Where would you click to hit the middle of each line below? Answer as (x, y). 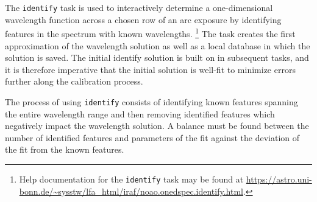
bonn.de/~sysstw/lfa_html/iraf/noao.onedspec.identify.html (131, 191)
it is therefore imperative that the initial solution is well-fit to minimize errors (150, 69)
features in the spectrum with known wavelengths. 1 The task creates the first (150, 33)
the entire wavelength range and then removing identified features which (140, 113)
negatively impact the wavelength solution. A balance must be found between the (157, 126)
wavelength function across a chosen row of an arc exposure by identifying (143, 19)
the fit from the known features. (65, 149)
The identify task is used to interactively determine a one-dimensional (139, 7)
